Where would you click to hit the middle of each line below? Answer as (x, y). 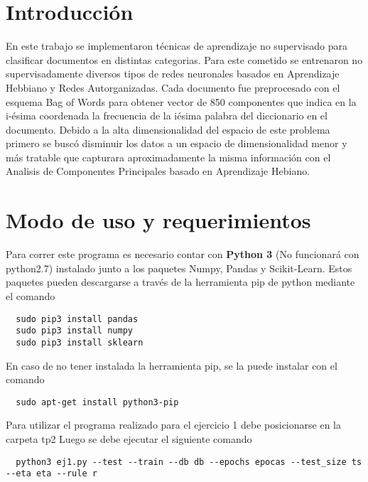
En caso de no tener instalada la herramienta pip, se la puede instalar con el (172, 365)
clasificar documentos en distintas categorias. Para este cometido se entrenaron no (184, 59)
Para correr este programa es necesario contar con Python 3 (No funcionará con (183, 254)
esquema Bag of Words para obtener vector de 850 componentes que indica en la (181, 101)
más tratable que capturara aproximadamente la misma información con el (168, 157)
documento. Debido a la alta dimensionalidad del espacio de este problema (168, 129)
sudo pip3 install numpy (74, 331)
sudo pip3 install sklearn (80, 342)
